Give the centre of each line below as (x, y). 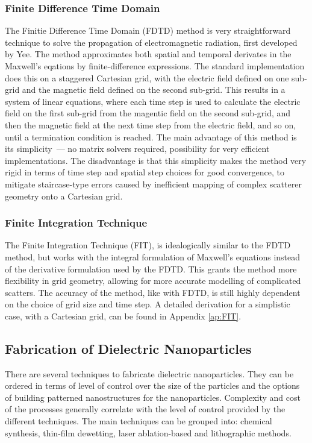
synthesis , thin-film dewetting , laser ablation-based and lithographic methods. (148, 432)
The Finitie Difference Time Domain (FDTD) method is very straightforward (148, 30)
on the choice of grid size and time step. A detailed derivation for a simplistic (148, 304)
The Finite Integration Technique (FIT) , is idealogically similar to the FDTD (148, 245)
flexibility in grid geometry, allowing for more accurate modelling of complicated (153, 281)
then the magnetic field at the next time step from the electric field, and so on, (151, 124)
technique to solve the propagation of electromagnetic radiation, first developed (151, 42)
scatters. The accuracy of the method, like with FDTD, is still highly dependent (153, 292)
